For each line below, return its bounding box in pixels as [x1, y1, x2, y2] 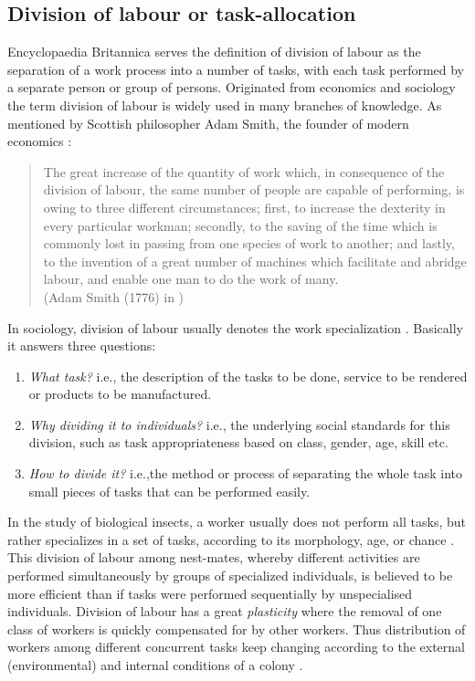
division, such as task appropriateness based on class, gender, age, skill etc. [28, 433, 449, 452]
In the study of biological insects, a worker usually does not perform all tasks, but [7, 512, 466, 531]
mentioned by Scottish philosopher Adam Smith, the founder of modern [7, 113, 409, 132]
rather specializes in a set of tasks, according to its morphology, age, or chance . [7, 529, 455, 549]
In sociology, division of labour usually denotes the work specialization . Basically [7, 318, 463, 337]
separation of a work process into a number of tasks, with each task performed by [7, 59, 465, 79]
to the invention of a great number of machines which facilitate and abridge [43, 251, 467, 270]
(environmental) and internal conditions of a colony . [7, 655, 303, 675]
